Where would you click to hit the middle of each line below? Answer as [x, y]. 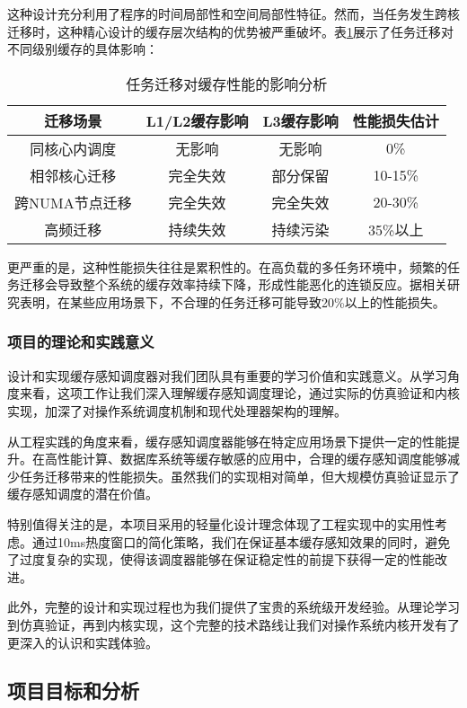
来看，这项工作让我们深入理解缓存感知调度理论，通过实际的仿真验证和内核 [239, 393]
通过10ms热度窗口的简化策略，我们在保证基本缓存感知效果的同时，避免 [241, 541]
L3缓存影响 [300, 120]
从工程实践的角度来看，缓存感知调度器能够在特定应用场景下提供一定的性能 [227, 441]
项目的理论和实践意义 [81, 342]
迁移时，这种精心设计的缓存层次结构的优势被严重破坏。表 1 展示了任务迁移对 [230, 31]
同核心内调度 [73, 148]
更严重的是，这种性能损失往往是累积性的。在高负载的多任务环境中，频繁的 [227, 266]
